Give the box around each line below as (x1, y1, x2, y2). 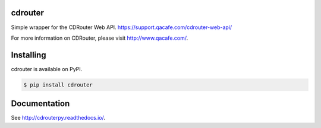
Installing (11, 50, 47, 60)
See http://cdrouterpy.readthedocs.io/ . (11, 114, 106, 121)
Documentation (11, 98, 70, 109)
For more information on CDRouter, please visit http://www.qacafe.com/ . (11, 34, 188, 41)
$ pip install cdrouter (23, 81, 93, 88)
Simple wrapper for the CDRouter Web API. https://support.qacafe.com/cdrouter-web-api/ (11, 24, 232, 31)
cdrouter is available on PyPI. (11, 65, 83, 72)
